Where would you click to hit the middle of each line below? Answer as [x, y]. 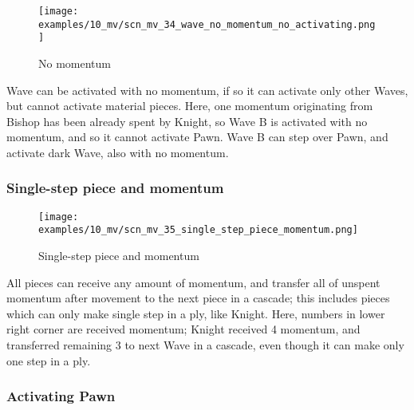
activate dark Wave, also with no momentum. [118, 152]
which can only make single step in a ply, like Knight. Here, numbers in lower [196, 313]
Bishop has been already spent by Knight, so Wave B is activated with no [187, 121]
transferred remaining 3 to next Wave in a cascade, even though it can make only [205, 345]
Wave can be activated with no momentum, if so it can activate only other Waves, [207, 90]
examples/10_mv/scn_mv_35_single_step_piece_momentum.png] [198, 230]
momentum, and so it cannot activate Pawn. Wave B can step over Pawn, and [197, 137]
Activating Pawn [61, 396]
